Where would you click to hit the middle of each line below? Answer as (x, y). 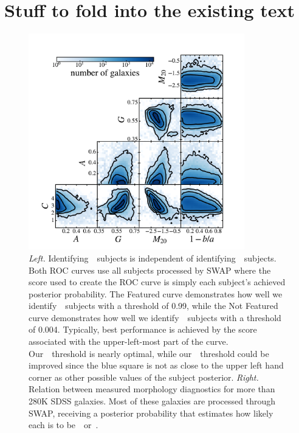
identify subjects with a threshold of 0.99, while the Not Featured (153, 306)
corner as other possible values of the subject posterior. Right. (144, 377)
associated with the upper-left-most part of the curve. (129, 341)
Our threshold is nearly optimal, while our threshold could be (149, 353)
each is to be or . (64, 425)
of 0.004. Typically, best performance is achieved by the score (143, 329)
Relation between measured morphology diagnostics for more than (152, 389)
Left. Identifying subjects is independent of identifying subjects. (153, 258)
